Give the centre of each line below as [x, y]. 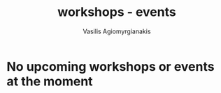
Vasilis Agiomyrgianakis [117, 31]
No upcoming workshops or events [110, 66]
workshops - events [117, 12]
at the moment [50, 81]
